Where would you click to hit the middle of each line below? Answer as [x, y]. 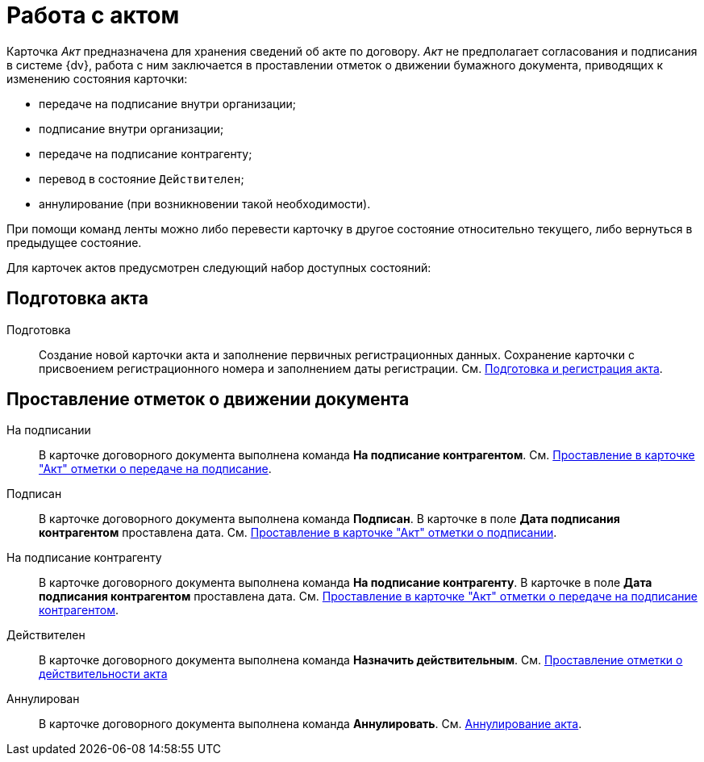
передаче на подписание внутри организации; [168, 103]
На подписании [49, 430]
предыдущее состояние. [74, 242]
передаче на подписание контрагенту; [146, 153]
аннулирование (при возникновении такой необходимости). [205, 203]
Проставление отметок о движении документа [208, 400]
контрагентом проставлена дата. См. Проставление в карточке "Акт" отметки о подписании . [298, 533]
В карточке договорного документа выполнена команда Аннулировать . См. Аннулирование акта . [310, 724]
